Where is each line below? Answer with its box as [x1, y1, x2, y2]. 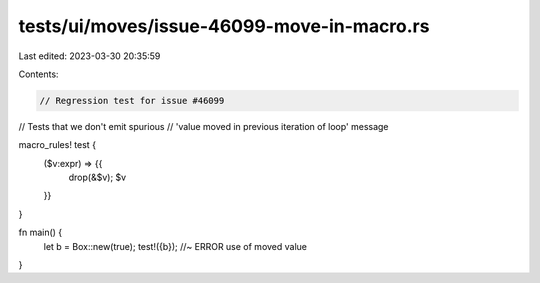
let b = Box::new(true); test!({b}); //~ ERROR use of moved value [43, 240, 308, 252]
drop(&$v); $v [68, 171, 127, 184]
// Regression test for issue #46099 [39, 95, 225, 106]
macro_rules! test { [18, 139, 97, 151]
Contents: [18, 68, 59, 80]
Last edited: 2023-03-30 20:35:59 [18, 50, 161, 62]
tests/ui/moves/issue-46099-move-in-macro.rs [18, 15, 430, 37]
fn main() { [18, 226, 63, 239]
